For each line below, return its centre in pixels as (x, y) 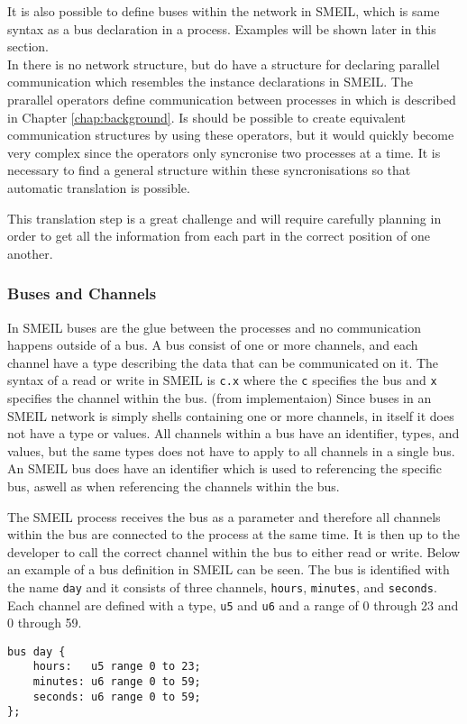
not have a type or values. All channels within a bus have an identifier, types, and (233, 433)
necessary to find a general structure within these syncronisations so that (209, 170)
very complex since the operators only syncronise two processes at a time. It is (224, 152)
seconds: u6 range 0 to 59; (117, 697)
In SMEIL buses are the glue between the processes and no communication (214, 327)
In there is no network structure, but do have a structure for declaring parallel (224, 64)
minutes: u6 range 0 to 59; (117, 682)
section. (28, 46)
